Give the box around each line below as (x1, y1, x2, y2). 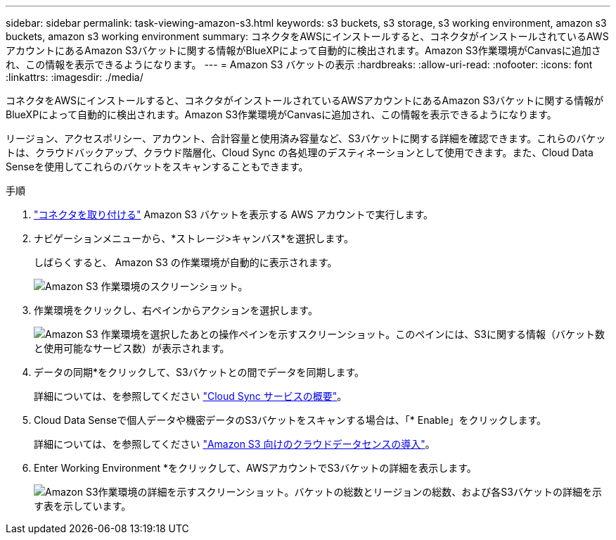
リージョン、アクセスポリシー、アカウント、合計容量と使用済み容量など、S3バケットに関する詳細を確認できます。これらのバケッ (6, 132, 606, 144)
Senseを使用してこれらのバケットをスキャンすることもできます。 (6, 161, 309, 172)
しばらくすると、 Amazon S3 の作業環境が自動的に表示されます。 (34, 256, 338, 268)
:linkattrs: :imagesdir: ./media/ (6, 71, 143, 83)
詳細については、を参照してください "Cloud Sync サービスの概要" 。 (34, 390, 347, 402)
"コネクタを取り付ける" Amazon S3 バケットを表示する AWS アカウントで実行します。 (34, 208, 434, 220)
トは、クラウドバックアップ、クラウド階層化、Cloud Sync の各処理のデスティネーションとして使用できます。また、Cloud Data (6, 146, 593, 158)
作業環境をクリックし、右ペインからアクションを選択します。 (34, 304, 318, 316)
